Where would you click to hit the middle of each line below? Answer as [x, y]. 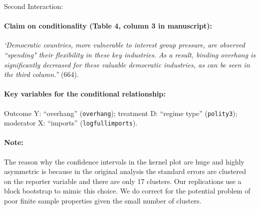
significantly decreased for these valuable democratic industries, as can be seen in [127, 64]
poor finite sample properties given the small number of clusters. [103, 201]
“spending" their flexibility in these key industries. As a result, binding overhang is [130, 54]
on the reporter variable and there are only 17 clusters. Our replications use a [123, 181]
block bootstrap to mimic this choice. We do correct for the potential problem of [127, 191]
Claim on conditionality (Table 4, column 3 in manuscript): [108, 26]
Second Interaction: [34, 6]
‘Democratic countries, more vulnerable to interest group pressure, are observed [125, 45]
